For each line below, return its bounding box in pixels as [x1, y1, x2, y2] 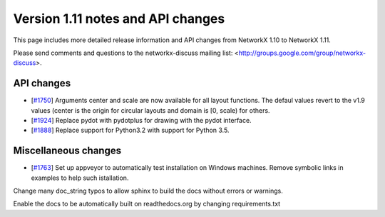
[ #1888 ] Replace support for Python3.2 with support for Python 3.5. [31, 126, 230, 135]
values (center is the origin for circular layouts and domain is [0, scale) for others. [31, 106, 270, 114]
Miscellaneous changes [13, 145, 121, 157]
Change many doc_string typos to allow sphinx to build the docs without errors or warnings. [13, 186, 283, 196]
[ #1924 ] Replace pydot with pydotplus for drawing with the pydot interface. [31, 116, 252, 125]
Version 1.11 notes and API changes [13, 11, 225, 26]
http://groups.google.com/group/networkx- [238, 49, 366, 57]
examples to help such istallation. [31, 173, 129, 182]
